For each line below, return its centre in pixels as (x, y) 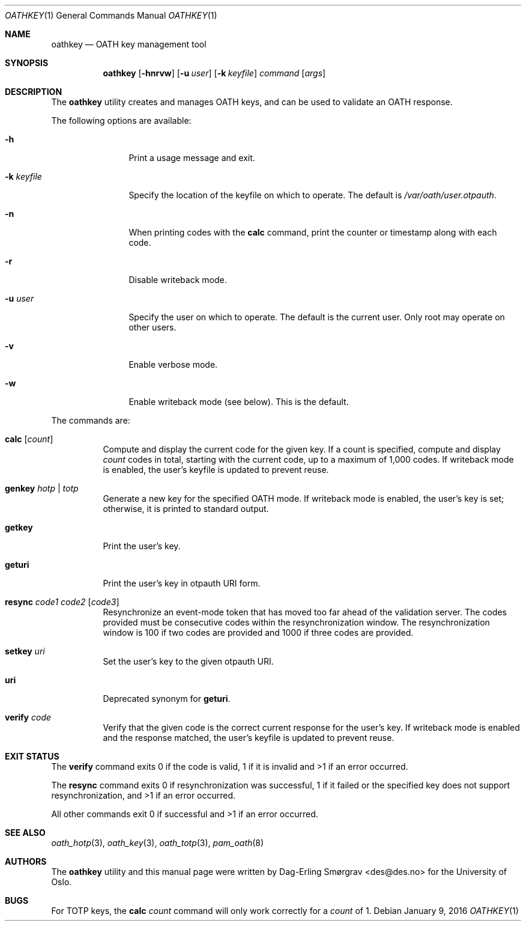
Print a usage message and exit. (192, 158)
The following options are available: (121, 120)
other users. (153, 327)
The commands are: (91, 420)
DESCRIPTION (34, 92)
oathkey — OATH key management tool (129, 44)
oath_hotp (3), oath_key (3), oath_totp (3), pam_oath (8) (158, 843)
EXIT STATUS (32, 756)
